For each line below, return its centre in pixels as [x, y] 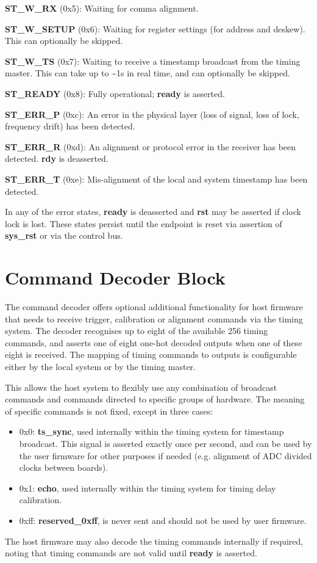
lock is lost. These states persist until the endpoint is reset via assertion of [144, 223]
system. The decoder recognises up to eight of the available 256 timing [137, 331]
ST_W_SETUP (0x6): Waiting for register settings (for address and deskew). [155, 28]
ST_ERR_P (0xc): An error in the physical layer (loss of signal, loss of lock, [152, 114]
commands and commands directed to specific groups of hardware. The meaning [155, 399]
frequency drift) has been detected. [70, 126]
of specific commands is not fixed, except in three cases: [109, 411]
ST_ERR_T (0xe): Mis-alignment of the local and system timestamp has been [156, 179]
